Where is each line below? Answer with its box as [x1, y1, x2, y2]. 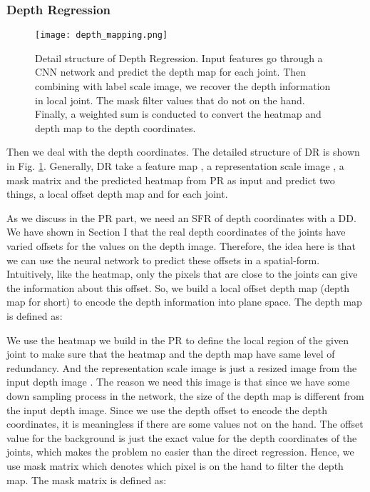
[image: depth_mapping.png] [35, 30, 168, 41]
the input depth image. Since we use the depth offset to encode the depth [6, 402, 328, 417]
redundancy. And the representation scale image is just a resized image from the [6, 360, 357, 375]
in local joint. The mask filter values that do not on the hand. [35, 92, 305, 107]
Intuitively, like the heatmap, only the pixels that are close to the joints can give [6, 266, 358, 281]
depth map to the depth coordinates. [35, 120, 196, 135]
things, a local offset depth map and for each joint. [6, 186, 228, 201]
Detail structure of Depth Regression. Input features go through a [35, 50, 323, 65]
